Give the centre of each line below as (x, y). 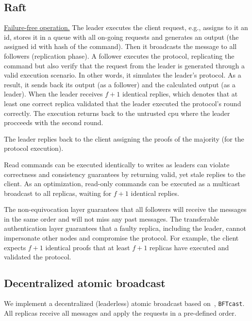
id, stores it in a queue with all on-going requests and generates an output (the (121, 37)
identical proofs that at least (88, 247)
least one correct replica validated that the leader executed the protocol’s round (123, 103)
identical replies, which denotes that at (180, 94)
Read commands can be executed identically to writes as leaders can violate (117, 164)
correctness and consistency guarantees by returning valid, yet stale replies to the (125, 174)
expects (15, 247)
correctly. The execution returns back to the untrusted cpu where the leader (117, 113)
